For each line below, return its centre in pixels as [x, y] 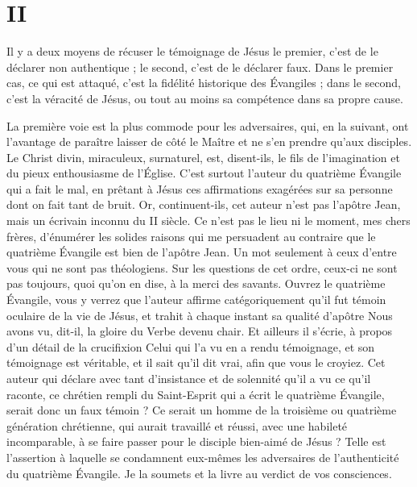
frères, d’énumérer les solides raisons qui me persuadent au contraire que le [191, 236]
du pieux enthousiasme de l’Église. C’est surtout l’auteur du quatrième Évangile [204, 173]
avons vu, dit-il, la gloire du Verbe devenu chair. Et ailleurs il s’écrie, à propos [200, 331]
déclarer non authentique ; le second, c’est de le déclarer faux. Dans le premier [200, 67]
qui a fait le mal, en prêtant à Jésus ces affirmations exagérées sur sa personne [200, 188]
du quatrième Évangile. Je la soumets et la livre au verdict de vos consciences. [199, 473]
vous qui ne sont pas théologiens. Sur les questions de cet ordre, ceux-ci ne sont [202, 267]
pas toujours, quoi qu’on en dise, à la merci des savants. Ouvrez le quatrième [196, 283]
